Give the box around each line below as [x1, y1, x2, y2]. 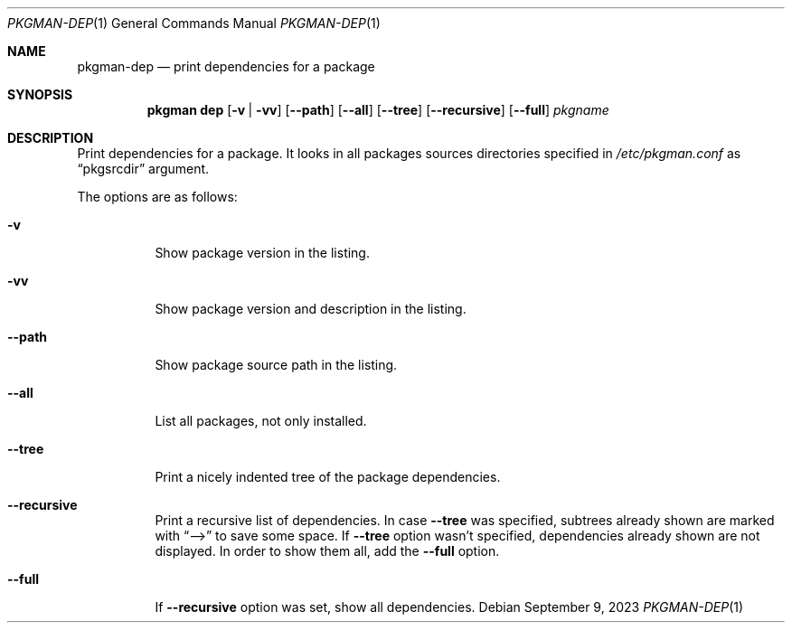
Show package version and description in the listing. [155, 301, 467, 316]
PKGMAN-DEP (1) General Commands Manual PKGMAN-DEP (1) [7, 15, 381, 31]
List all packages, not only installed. [155, 413, 367, 428]
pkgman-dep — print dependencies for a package [77, 59, 375, 74]
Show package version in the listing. [155, 245, 370, 260]
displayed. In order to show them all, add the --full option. [155, 543, 500, 559]
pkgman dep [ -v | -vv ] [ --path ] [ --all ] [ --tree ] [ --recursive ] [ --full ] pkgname [146, 102, 609, 118]
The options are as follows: [77, 189, 238, 204]
